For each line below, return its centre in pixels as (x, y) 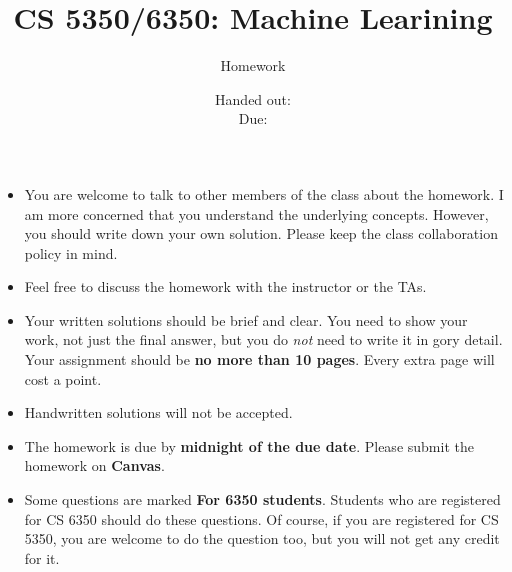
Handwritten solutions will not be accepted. (158, 412)
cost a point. (63, 378)
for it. (42, 557)
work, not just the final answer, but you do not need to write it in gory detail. (263, 339)
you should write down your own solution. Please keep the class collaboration (261, 233)
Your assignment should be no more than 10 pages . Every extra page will (259, 359)
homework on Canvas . (94, 465)
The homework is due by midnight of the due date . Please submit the (249, 445)
